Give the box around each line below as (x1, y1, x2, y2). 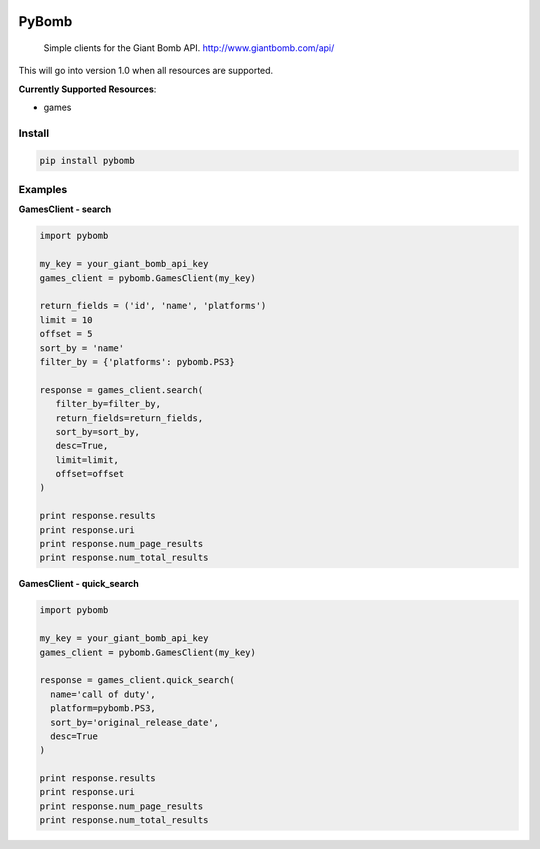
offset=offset (55, 468, 125, 480)
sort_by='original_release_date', (50, 716, 220, 728)
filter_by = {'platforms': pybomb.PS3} (39, 356, 235, 367)
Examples (18, 183, 68, 197)
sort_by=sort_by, (55, 426, 140, 437)
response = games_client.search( (39, 384, 204, 395)
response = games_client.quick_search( (39, 675, 235, 686)
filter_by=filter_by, (55, 398, 162, 410)
